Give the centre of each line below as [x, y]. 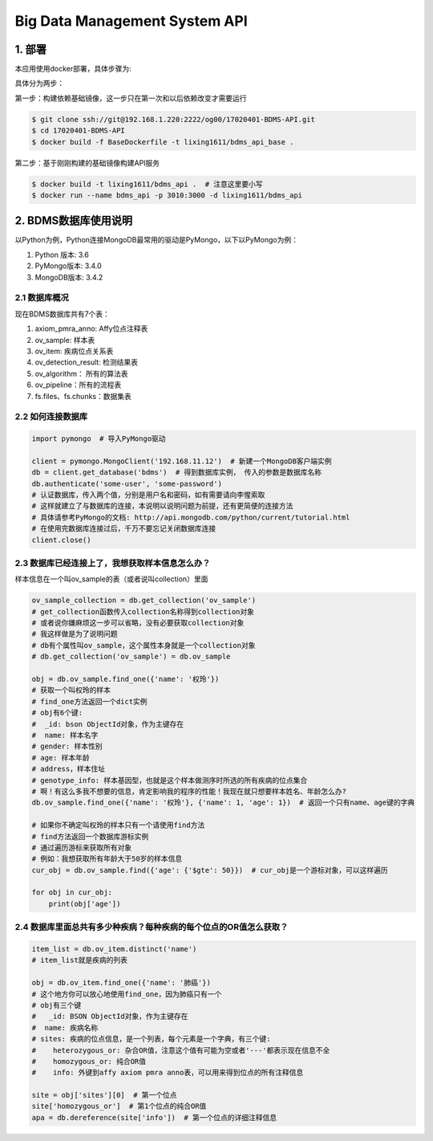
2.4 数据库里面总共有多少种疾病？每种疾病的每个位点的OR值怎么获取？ [152, 927]
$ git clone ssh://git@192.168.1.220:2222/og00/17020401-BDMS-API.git [174, 119]
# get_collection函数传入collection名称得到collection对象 [143, 611]
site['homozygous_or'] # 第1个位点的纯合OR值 [119, 1106]
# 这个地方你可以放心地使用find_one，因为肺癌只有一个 [127, 994]
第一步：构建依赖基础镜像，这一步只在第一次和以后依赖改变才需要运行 [131, 98]
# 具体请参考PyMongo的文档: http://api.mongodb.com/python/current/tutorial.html [191, 517]
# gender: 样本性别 [67, 746]
